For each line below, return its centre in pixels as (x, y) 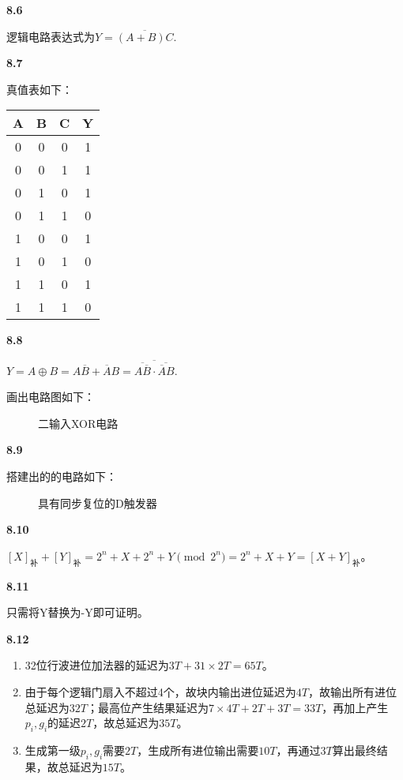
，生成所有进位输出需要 (198, 750)
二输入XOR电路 (78, 423)
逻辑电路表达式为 (51, 36)
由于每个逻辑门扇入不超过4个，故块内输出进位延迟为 (160, 691)
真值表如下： (40, 89)
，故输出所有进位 (352, 691)
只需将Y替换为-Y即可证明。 (77, 612)
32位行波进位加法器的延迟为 (97, 665)
